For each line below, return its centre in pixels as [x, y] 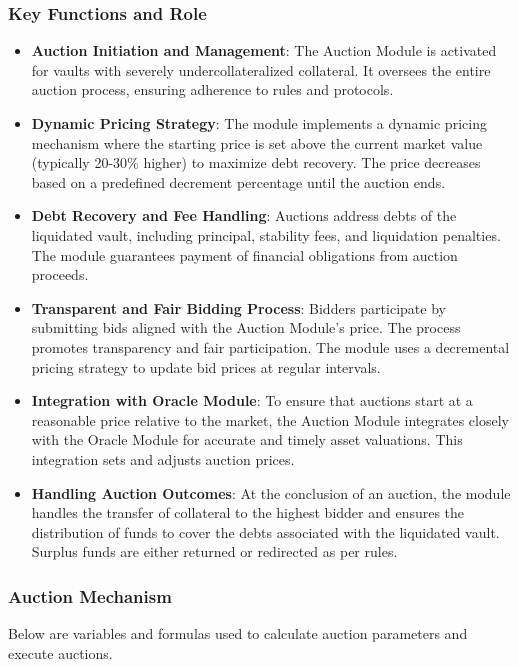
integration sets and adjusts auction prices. [163, 458]
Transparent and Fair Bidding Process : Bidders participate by [238, 307]
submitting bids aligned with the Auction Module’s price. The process [246, 327]
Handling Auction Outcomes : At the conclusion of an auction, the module [271, 492]
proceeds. [60, 274]
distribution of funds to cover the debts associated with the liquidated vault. [265, 531]
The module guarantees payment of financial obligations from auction [244, 254]
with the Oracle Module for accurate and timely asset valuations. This [247, 439]
